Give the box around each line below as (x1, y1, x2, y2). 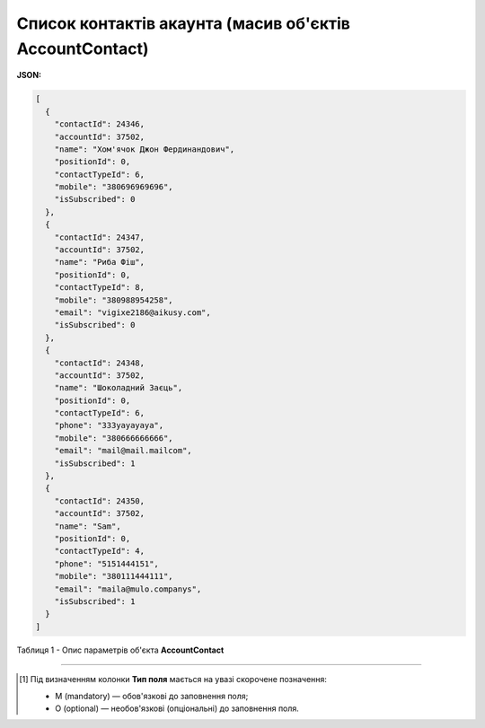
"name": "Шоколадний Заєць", (54, 382, 183, 393)
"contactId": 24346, (54, 119, 145, 129)
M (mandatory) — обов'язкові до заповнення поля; (55, 690, 249, 701)
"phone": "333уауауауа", (54, 420, 164, 431)
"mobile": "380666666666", (54, 433, 174, 443)
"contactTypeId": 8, (54, 283, 145, 293)
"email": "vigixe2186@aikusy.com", (54, 307, 211, 318)
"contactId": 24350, (54, 496, 145, 506)
